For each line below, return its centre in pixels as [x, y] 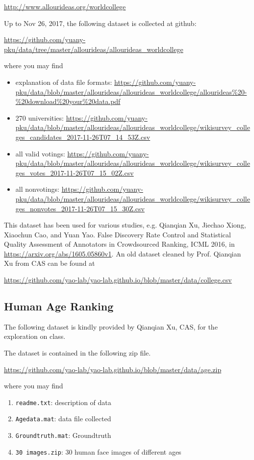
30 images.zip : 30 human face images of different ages [98, 451]
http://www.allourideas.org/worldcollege [65, 6]
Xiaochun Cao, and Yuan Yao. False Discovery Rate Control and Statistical [117, 234]
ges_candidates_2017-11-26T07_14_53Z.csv [83, 137]
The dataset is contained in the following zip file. [77, 353]
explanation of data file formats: [64, 82]
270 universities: [39, 117]
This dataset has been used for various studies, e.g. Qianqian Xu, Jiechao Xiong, [125, 225]
